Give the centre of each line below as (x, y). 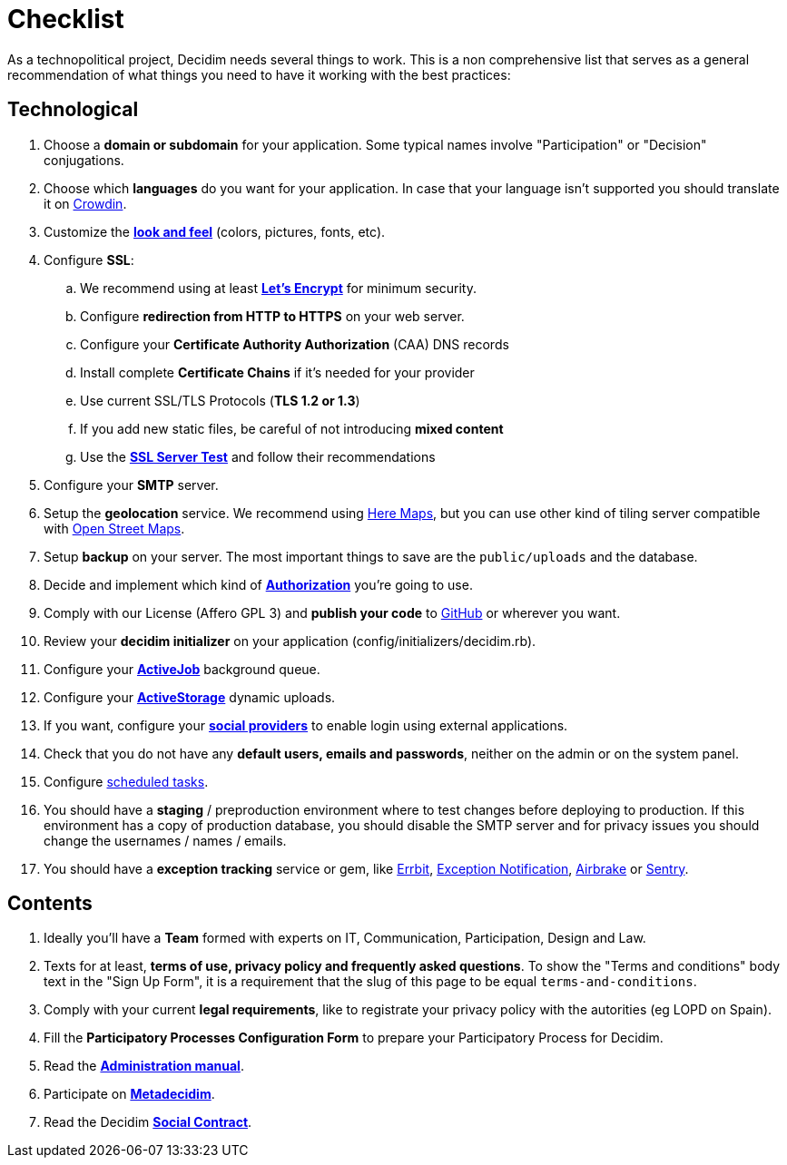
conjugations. (84, 160)
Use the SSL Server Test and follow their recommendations (258, 456)
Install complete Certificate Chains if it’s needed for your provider (277, 372)
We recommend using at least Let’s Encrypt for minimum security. (278, 288)
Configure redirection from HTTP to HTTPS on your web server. (272, 316)
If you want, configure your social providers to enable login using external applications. (306, 725)
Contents (50, 904)
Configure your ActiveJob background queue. (182, 669)
